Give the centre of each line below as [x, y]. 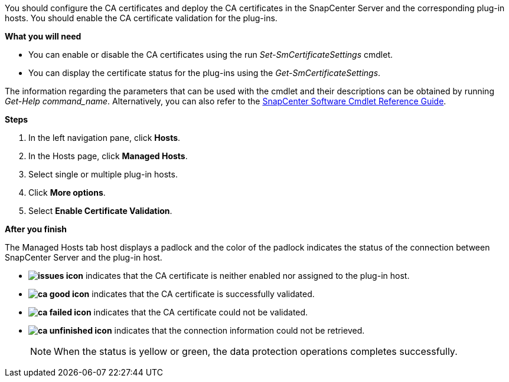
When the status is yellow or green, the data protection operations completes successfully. [256, 351]
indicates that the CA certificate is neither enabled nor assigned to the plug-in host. [247, 276]
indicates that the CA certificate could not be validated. [201, 312]
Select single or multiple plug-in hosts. [103, 174]
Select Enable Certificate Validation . [100, 211]
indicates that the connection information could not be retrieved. [239, 330]
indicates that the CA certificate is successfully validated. [203, 294]
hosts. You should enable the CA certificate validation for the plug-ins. [141, 18]
